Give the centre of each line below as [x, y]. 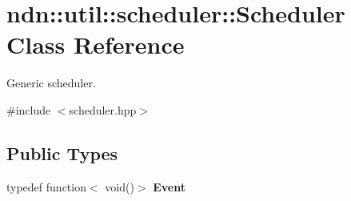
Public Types [62, 153]
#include [29, 109]
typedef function [46, 186]
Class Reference [96, 44]
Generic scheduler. [51, 83]
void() [120, 186]
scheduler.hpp [103, 109]
